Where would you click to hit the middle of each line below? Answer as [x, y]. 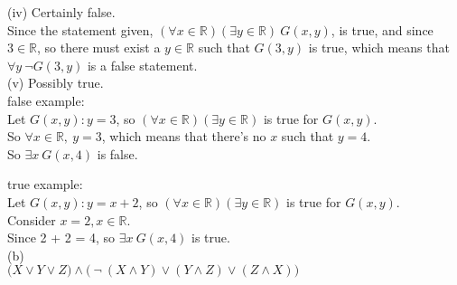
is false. [117, 153]
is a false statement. [142, 65]
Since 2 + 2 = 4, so [61, 237]
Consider [32, 219]
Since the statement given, [80, 29]
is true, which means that [379, 47]
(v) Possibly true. [56, 83]
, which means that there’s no [184, 136]
